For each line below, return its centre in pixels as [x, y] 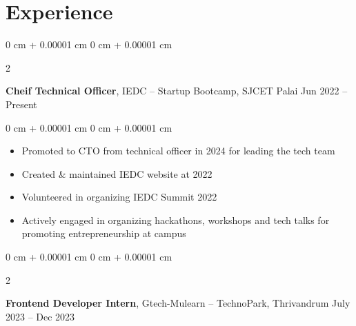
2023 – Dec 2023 [40, 316]
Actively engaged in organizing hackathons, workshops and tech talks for [176, 220]
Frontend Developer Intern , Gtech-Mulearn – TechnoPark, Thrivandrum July [178, 303]
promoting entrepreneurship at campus [104, 233]
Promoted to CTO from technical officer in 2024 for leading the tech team [178, 151]
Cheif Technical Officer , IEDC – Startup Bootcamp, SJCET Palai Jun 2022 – [177, 91]
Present [21, 104]
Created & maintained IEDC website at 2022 [117, 173]
